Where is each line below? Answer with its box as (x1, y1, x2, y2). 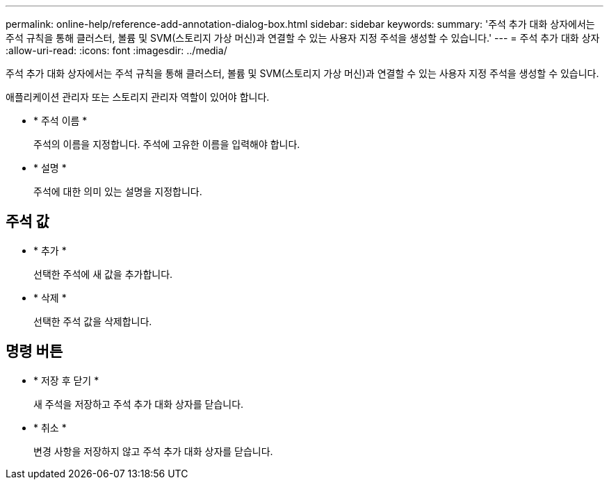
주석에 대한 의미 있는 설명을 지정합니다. (33, 186, 202, 197)
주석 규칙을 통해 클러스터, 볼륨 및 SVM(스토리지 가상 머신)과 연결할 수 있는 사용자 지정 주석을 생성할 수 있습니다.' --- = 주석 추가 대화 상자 (6, 32, 600, 44)
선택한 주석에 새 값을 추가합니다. (33, 268, 173, 280)
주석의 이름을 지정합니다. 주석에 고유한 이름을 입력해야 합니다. (33, 138, 300, 150)
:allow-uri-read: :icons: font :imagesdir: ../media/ (6, 44, 227, 56)
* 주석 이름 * (33, 115, 88, 126)
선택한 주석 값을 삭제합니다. (33, 315, 152, 327)
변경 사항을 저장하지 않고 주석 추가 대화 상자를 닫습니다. (33, 445, 273, 457)
